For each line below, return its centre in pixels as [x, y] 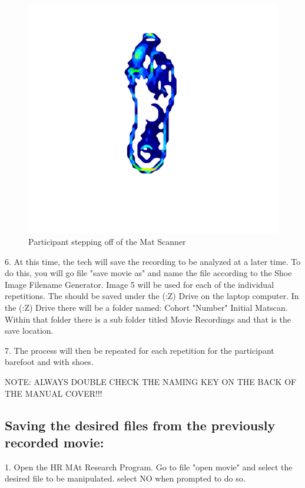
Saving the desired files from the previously [140, 425]
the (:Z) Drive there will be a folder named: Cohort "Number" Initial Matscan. [146, 307]
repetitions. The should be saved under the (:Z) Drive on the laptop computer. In [152, 296]
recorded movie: [54, 442]
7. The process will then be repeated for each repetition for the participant [140, 350]
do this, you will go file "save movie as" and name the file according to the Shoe [148, 273]
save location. [29, 331]
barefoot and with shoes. [49, 362]
